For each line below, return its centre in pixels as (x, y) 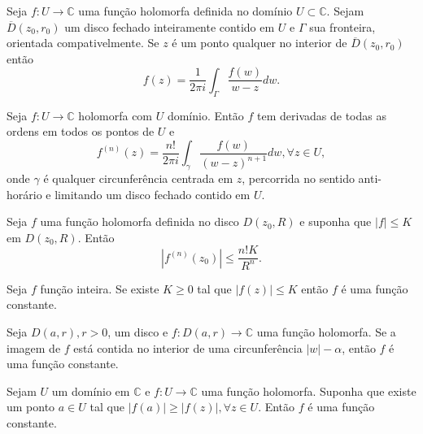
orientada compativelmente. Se (83, 43)
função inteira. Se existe (100, 288)
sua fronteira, (342, 26)
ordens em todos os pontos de (81, 131)
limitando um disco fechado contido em (153, 194)
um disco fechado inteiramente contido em (170, 26)
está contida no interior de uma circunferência (188, 347)
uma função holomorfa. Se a (326, 332)
